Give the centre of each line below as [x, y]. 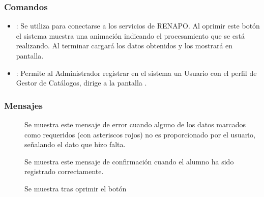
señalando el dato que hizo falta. [75, 144]
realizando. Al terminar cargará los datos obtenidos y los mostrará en [124, 46]
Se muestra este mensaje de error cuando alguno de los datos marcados [135, 124]
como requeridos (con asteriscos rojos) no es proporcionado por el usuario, [140, 134]
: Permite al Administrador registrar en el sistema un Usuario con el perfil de [136, 73]
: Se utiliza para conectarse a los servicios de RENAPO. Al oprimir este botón [138, 26]
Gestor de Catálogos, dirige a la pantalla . [81, 83]
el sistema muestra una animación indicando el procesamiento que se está [130, 35]
